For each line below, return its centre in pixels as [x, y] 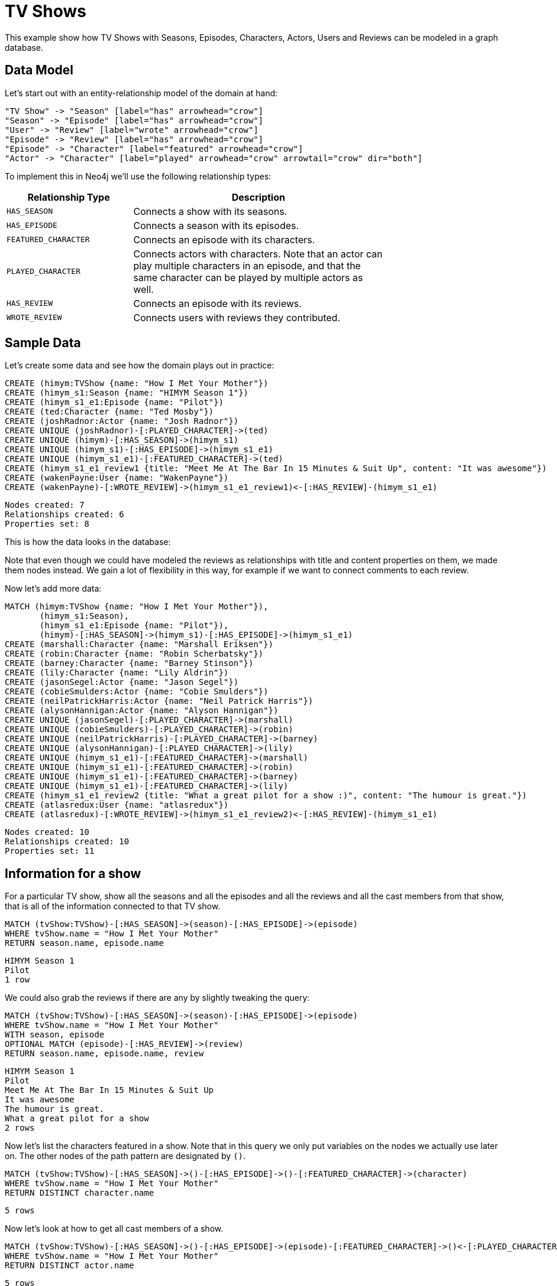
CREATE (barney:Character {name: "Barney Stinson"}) [129, 663]
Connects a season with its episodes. [216, 225]
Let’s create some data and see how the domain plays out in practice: [140, 365]
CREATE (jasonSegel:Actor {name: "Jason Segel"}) [122, 682]
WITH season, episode [55, 1035]
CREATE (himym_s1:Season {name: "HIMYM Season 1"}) [127, 393]
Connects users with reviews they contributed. [237, 317]
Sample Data [43, 343]
